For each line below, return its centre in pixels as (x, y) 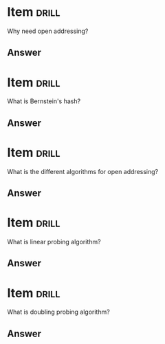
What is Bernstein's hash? (44, 101)
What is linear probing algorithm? (54, 241)
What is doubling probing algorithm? (58, 312)
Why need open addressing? (48, 31)
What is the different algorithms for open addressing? (83, 171)
